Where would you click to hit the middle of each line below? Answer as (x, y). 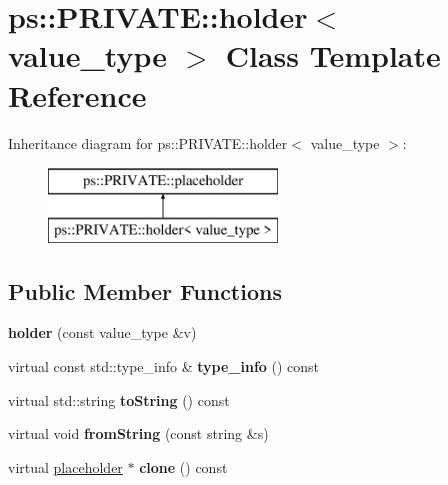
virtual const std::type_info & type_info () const (164, 366)
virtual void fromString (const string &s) (138, 433)
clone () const (183, 466)
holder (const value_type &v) (102, 332)
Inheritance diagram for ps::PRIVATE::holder (148, 142)
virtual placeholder (65, 466)
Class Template (333, 55)
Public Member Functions (145, 290)
